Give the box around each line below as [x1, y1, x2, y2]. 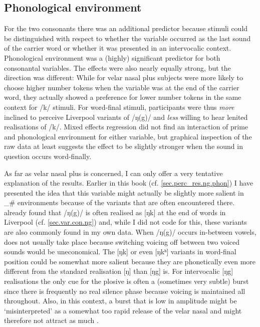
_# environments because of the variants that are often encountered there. [4, 197, 235, 208]
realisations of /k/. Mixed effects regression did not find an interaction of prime [4, 121, 248, 132]
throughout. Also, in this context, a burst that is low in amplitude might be [4, 295, 237, 306]
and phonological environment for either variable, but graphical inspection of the [4, 131, 252, 141]
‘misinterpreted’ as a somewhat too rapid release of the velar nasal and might [4, 305, 242, 315]
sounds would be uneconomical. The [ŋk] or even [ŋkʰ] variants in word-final [4, 246, 236, 257]
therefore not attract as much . [4, 315, 99, 325]
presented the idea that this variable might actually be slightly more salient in [4, 187, 244, 198]
